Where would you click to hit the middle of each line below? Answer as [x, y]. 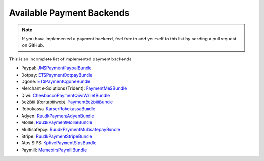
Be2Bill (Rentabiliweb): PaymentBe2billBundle [67, 102]
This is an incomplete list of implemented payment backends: [71, 59]
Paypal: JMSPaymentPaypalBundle [57, 68]
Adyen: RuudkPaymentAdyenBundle [58, 116]
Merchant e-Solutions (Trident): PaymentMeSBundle [74, 88]
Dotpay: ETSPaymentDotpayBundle [57, 75]
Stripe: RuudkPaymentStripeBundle [57, 136]
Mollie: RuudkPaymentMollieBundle [57, 122]
